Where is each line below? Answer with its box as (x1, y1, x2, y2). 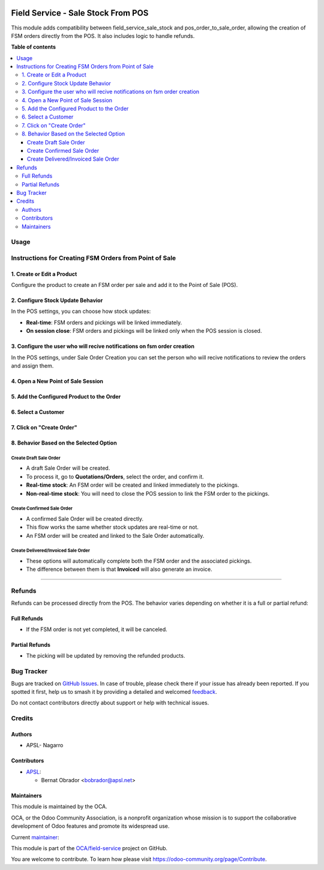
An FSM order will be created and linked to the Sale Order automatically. (26, 532, 205, 539)
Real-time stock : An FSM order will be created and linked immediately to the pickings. (26, 481, 239, 489)
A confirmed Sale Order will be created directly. (26, 515, 144, 522)
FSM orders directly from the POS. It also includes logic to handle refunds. (11, 32, 195, 39)
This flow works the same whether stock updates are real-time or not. (26, 523, 199, 531)
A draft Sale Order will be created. (26, 464, 110, 472)
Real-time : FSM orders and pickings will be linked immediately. (26, 319, 182, 326)
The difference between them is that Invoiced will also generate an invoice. (26, 566, 212, 573)
